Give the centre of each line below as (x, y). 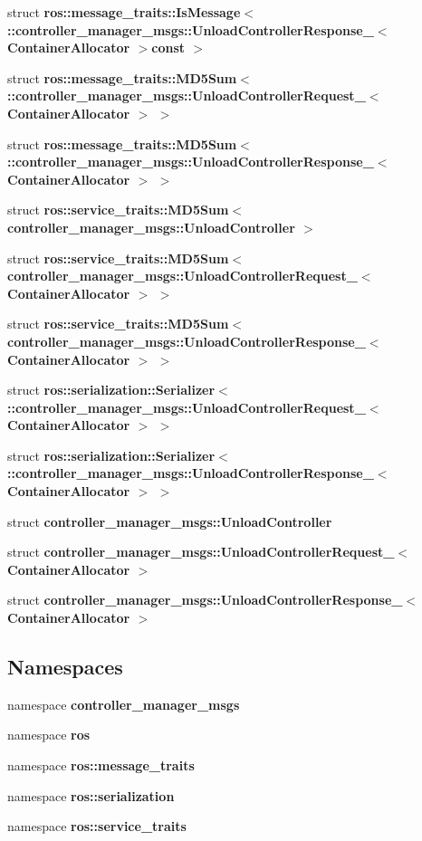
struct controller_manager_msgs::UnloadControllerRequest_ (201, 552)
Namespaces (65, 667)
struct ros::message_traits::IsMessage (124, 12)
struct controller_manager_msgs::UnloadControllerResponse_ (205, 600)
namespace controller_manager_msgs (124, 704)
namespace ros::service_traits (97, 826)
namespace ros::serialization (91, 795)
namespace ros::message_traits (101, 765)
